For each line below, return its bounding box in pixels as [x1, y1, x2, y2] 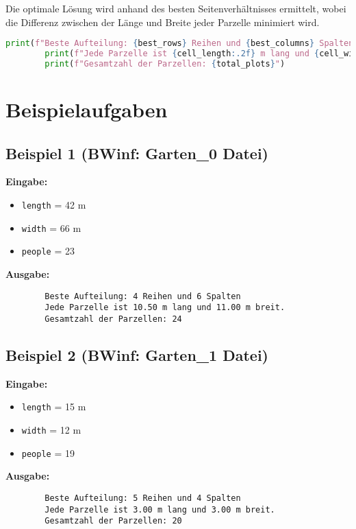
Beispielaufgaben [5, 95, 168, 123]
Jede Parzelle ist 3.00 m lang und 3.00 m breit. [44, 504, 275, 515]
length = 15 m [21, 399, 86, 414]
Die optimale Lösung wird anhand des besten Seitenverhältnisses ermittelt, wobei [5, 1, 346, 15]
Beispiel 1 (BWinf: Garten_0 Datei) [5, 142, 269, 163]
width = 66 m [21, 220, 81, 235]
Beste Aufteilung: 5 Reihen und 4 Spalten [44, 493, 241, 503]
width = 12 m [21, 422, 81, 436]
